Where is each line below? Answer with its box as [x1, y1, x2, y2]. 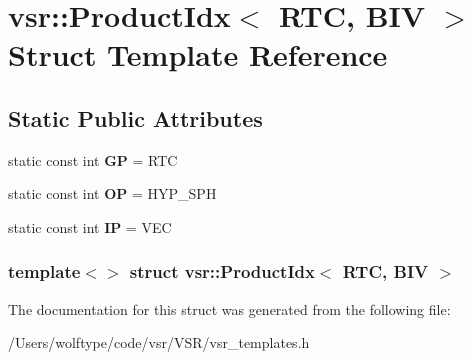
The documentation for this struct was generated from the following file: [8, 298, 451, 319]
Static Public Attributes [8, 102, 263, 133]
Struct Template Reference [8, 34, 388, 75]
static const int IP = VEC [8, 216, 172, 237]
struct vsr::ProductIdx [129, 259, 315, 284]
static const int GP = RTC [8, 149, 178, 170]
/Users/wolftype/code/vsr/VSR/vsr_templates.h [8, 332, 310, 353]
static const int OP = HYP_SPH [8, 183, 217, 204]
